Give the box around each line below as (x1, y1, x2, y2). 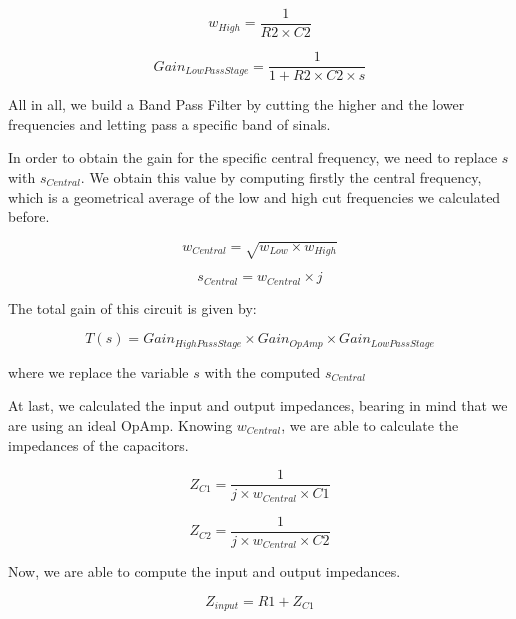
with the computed (204, 361, 321, 382)
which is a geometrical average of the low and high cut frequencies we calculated (8, 186, 501, 207)
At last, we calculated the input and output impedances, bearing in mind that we (8, 395, 508, 416)
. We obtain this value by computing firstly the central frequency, (80, 166, 482, 187)
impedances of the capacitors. (8, 434, 189, 455)
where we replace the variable (8, 361, 189, 382)
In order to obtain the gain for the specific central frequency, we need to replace (8, 147, 498, 168)
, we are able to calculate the (281, 414, 459, 435)
